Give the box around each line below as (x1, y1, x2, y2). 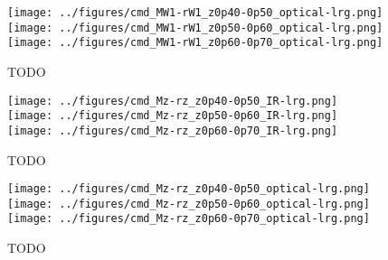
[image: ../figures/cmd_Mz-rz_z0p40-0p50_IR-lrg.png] (7, 94, 338, 107)
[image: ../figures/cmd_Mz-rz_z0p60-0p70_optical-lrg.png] (7, 212, 370, 226)
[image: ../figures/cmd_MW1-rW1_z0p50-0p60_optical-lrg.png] (7, 21, 383, 34)
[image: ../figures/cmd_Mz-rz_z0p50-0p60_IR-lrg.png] (7, 109, 338, 123)
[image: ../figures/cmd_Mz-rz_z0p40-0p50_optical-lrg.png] (7, 182, 370, 196)
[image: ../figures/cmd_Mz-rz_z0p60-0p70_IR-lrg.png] (7, 124, 338, 137)
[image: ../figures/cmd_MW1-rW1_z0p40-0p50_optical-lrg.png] (7, 6, 383, 19)
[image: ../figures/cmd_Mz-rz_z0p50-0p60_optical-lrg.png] (7, 197, 370, 210)
